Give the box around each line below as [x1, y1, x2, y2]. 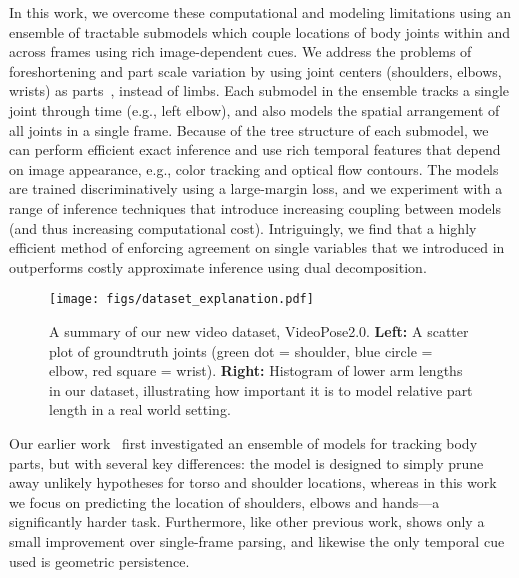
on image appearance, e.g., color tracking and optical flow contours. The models [9, 158, 499, 179]
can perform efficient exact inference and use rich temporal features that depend [9, 139, 501, 160]
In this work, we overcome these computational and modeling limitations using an [9, 2, 512, 22]
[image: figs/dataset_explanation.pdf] [49, 292, 314, 307]
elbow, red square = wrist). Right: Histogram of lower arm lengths [49, 360, 463, 381]
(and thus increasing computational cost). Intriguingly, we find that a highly [9, 217, 477, 238]
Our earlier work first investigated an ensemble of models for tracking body [9, 432, 478, 453]
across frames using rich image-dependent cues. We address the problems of [9, 41, 472, 62]
